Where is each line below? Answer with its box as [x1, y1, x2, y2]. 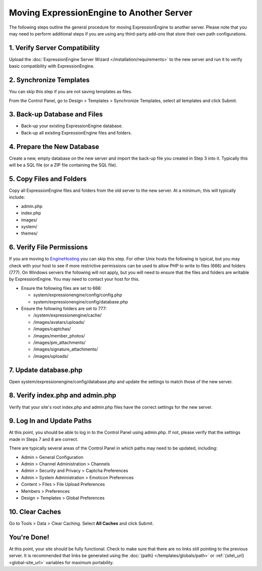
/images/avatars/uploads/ [33, 319, 85, 325]
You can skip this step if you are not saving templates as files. [9, 89, 132, 95]
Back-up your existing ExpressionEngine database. [21, 123, 123, 129]
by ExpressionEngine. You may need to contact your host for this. [9, 276, 140, 282]
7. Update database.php [9, 366, 82, 374]
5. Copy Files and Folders [9, 175, 87, 183]
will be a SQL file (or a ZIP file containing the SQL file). [9, 162, 117, 168]
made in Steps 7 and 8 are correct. [9, 436, 79, 442]
